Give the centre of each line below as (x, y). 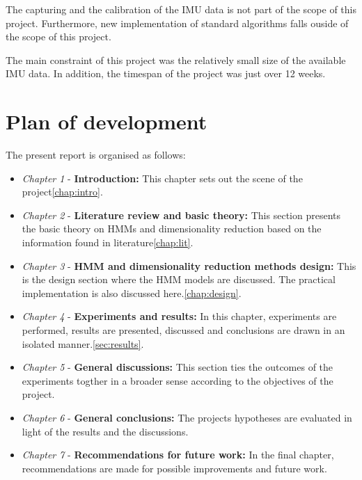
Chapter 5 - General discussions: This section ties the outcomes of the (178, 367)
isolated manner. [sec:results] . (83, 343)
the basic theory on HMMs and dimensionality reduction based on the (172, 229)
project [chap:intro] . (62, 192)
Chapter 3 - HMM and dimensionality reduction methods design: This (189, 265)
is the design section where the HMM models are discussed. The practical (179, 279)
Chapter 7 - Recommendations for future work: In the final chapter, (178, 455)
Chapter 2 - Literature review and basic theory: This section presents (181, 215)
